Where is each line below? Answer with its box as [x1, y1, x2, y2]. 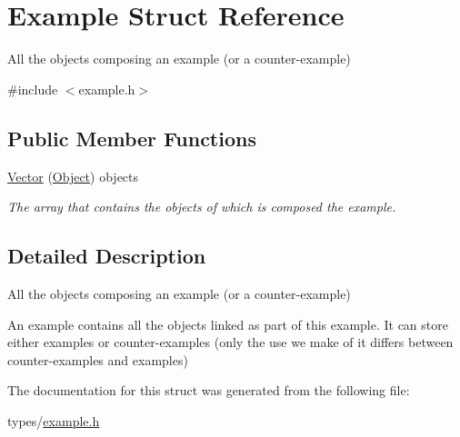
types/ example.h [7, 411, 100, 430]
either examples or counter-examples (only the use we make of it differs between [7, 333, 454, 352]
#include [7, 79, 58, 98]
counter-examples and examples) [7, 350, 188, 369]
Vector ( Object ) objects [7, 166, 139, 185]
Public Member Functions [7, 124, 256, 152]
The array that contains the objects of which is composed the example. [7, 197, 396, 216]
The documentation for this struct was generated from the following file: [7, 381, 410, 400]
